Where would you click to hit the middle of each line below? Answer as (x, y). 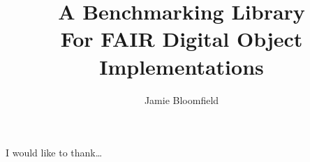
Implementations (182, 66)
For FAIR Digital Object (182, 39)
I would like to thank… (54, 153)
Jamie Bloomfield (182, 100)
